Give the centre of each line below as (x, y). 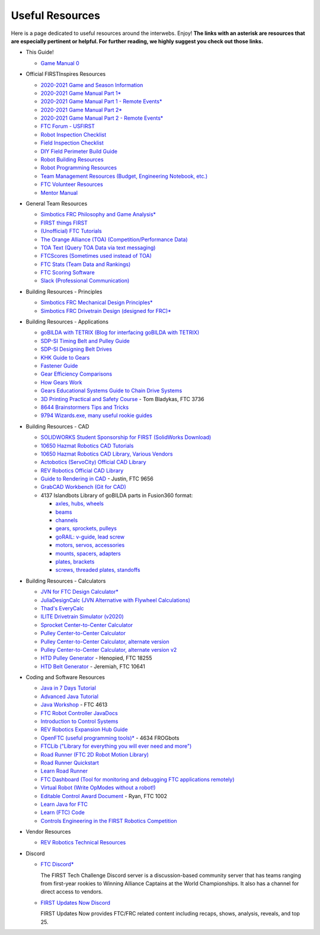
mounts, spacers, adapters (88, 553)
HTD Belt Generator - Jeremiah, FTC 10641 (93, 666)
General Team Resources (57, 203)
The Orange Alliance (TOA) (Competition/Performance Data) (114, 239)
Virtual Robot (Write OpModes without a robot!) (98, 787)
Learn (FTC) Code (63, 812)
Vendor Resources (48, 832)
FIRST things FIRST (64, 223)
